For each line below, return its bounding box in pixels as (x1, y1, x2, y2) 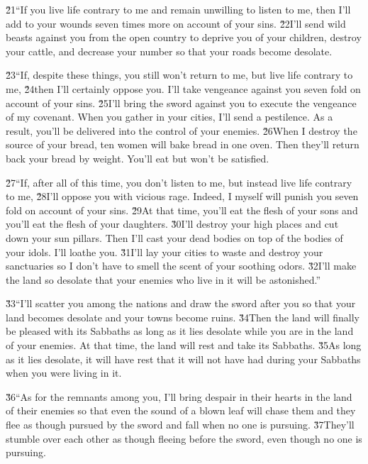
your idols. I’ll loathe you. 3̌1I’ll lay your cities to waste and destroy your (6, 244, 323, 259)
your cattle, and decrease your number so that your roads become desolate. (6, 43, 333, 58)
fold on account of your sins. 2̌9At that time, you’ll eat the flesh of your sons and (6, 202, 358, 217)
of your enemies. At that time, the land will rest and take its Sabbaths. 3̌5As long (6, 338, 362, 353)
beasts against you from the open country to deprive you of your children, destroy (6, 30, 362, 45)
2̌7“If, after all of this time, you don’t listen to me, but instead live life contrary (6, 175, 352, 189)
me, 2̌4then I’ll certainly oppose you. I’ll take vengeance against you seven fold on (6, 81, 361, 96)
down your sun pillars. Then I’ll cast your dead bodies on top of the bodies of (6, 230, 343, 245)
